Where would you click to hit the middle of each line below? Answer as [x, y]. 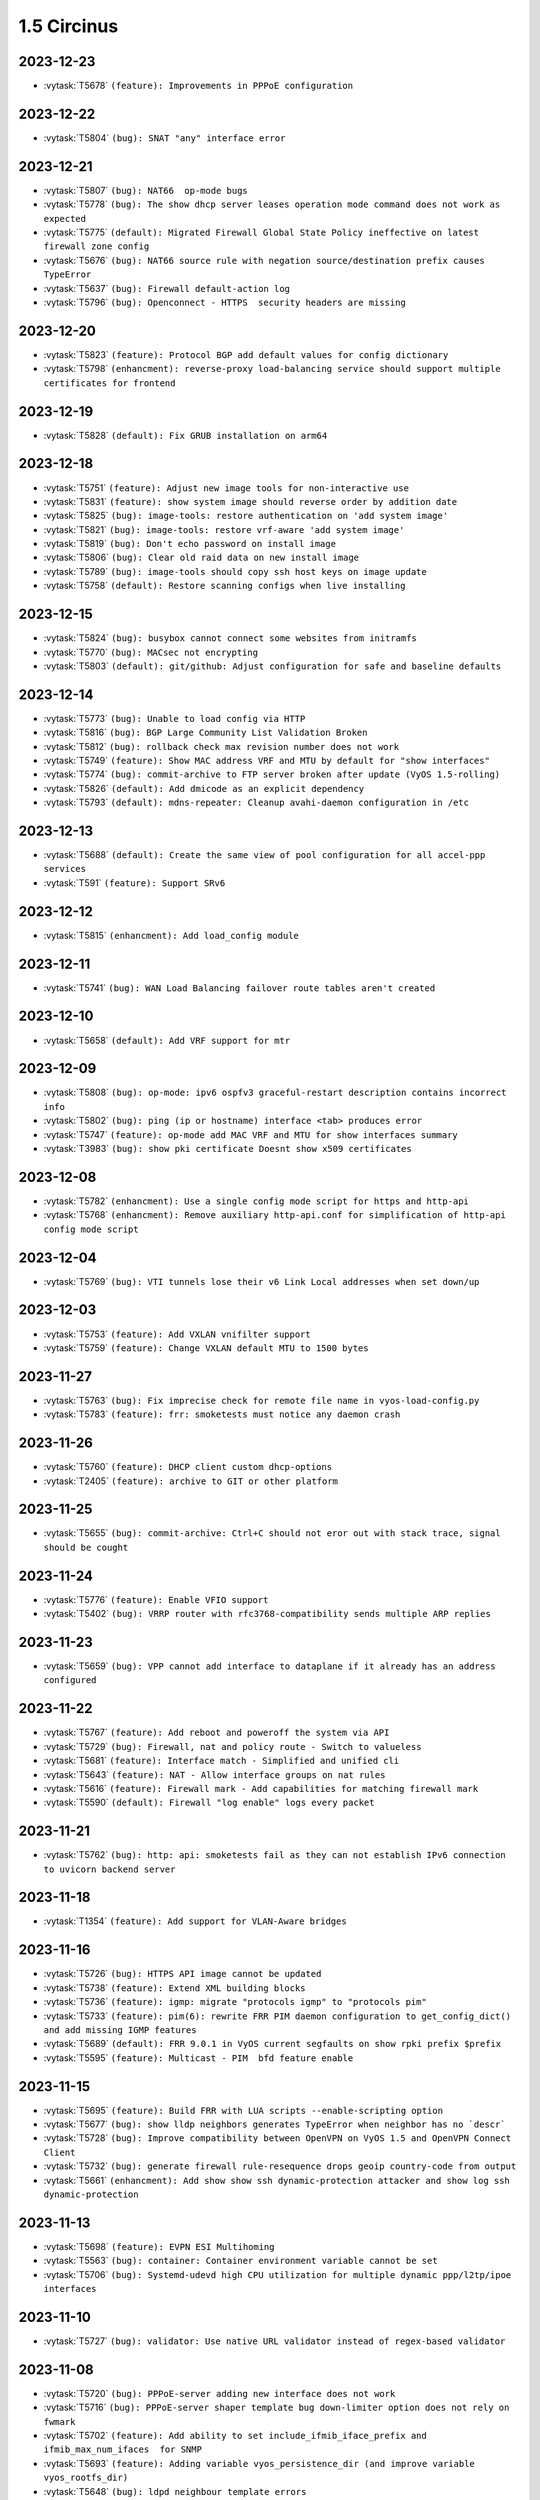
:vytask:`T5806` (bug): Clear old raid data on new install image [201, 557]
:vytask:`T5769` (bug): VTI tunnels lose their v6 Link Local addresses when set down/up [261, 1281]
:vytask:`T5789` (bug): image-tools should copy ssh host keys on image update [235, 571]
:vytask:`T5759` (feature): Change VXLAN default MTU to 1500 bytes [206, 1347]
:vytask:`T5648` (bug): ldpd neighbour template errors [175, 2491]
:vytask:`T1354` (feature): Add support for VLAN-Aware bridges [195, 1921]
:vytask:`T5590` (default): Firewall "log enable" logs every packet [209, 1802]
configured [70, 1680]
